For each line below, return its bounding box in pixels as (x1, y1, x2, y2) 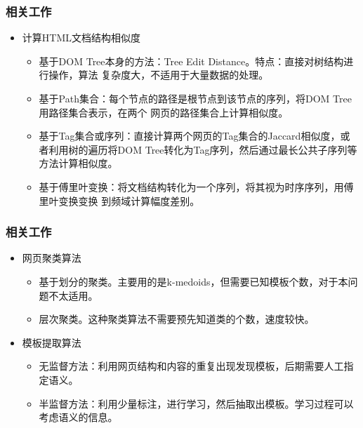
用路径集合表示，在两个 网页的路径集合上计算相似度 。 (39, 105, 289, 119)
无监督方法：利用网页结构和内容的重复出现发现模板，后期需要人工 (39, 359, 344, 373)
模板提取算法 (22, 335, 81, 349)
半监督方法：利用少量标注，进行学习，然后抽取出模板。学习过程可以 (39, 396, 354, 410)
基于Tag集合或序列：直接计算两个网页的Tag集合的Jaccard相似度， (39, 128, 341, 143)
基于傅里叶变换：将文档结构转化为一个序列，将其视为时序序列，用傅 (39, 179, 354, 194)
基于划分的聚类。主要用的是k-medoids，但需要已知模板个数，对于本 (39, 274, 348, 288)
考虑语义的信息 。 (39, 410, 118, 424)
